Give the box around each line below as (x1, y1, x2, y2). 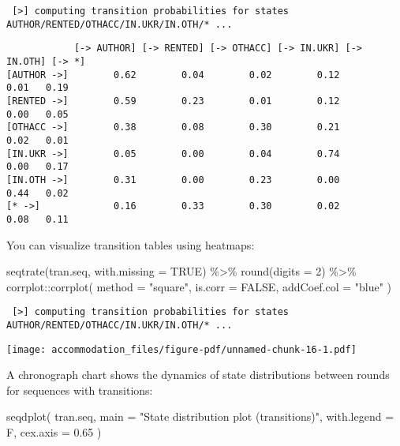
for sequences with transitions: (6, 381, 153, 398)
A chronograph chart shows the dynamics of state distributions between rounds (6, 366, 390, 383)
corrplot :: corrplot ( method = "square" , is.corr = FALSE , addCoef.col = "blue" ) (6, 278, 392, 294)
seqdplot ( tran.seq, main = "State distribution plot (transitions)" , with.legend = (6, 408, 394, 425)
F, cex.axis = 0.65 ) (6, 424, 102, 440)
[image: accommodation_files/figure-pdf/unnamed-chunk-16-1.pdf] (6, 343, 357, 355)
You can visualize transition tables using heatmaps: (6, 236, 255, 253)
